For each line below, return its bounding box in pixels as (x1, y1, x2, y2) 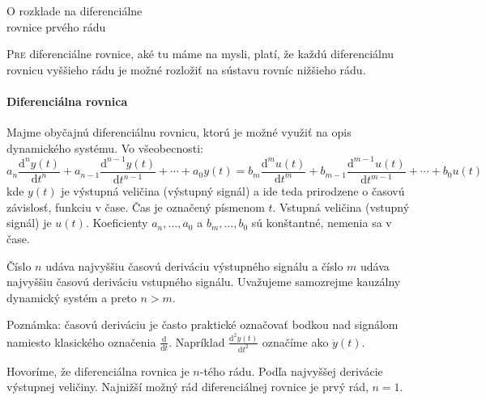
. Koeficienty (85, 214, 148, 231)
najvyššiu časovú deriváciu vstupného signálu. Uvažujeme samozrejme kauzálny (6, 273, 401, 290)
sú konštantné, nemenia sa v (251, 214, 392, 231)
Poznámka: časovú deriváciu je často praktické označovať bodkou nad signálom (6, 316, 399, 333)
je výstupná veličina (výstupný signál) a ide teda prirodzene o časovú (61, 183, 405, 200)
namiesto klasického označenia (6, 333, 156, 350)
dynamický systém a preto (6, 288, 137, 305)
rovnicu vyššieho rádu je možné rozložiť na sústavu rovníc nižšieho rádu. (6, 61, 366, 78)
